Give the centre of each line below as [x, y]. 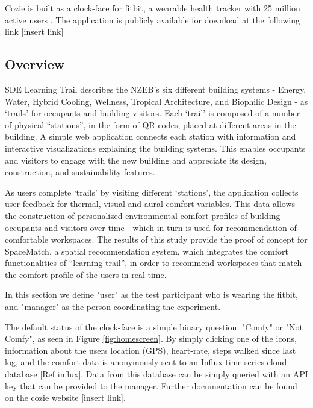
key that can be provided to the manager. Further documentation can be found [151, 385]
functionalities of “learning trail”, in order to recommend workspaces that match [153, 263]
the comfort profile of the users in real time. [86, 274]
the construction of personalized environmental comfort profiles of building [143, 215]
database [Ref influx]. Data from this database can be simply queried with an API [156, 374]
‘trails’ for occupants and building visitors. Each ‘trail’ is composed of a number [153, 113]
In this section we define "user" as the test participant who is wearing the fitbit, [152, 295]
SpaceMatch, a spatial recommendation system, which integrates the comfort [147, 251]
